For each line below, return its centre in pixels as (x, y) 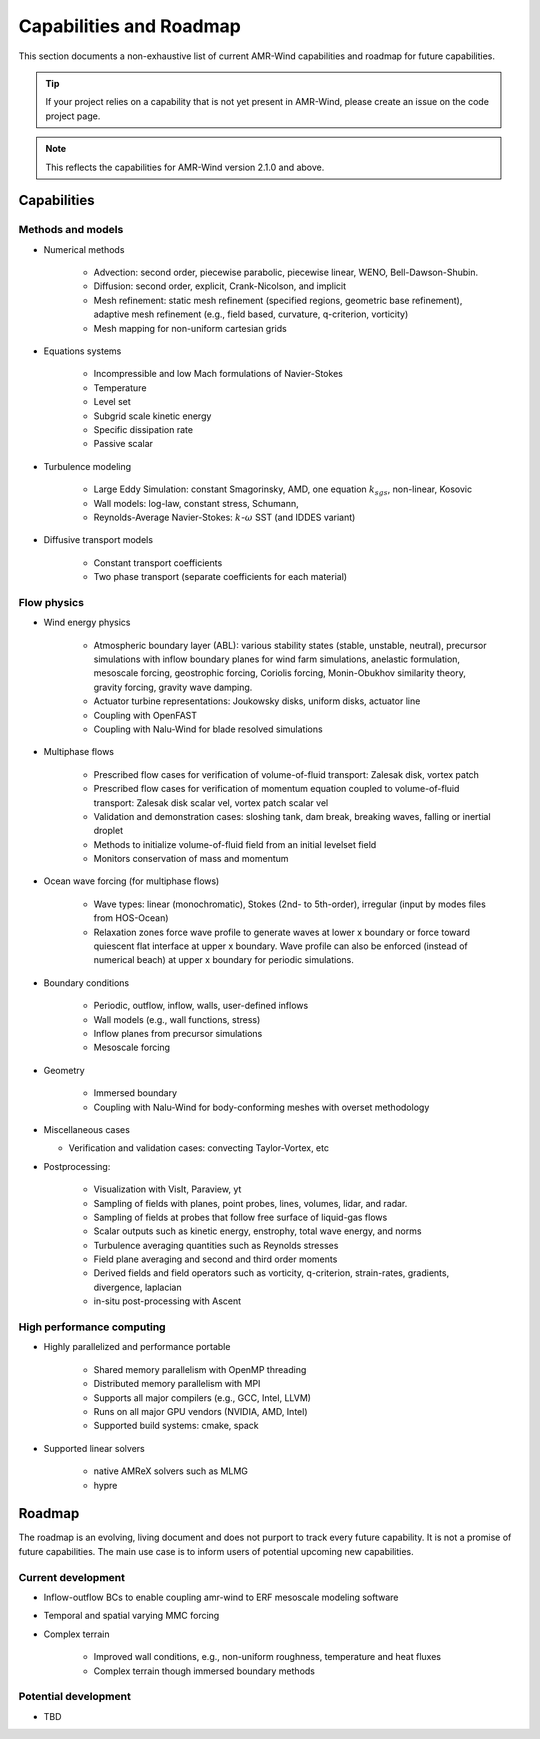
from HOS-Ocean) (131, 918)
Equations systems (82, 351)
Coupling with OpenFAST (145, 715)
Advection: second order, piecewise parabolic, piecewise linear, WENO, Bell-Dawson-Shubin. (286, 272)
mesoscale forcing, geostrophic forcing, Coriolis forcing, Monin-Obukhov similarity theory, (280, 673)
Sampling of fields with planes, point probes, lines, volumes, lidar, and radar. (250, 1203)
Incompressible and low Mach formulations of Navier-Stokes (218, 374)
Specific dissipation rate (143, 429)
